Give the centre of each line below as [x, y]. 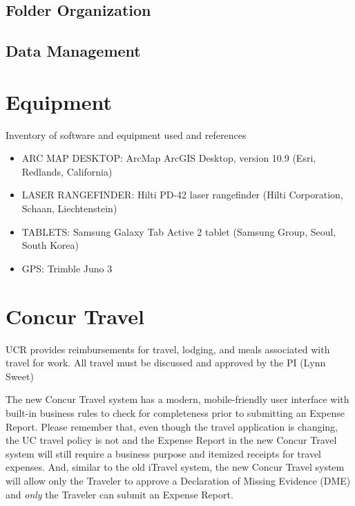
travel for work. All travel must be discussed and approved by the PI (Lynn [166, 363]
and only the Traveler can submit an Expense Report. [119, 494]
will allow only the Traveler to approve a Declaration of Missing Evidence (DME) [178, 480]
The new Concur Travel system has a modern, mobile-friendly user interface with [177, 399]
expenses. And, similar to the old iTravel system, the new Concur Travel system [175, 467]
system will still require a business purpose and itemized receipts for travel [163, 453]
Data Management [73, 51]
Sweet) [20, 376]
